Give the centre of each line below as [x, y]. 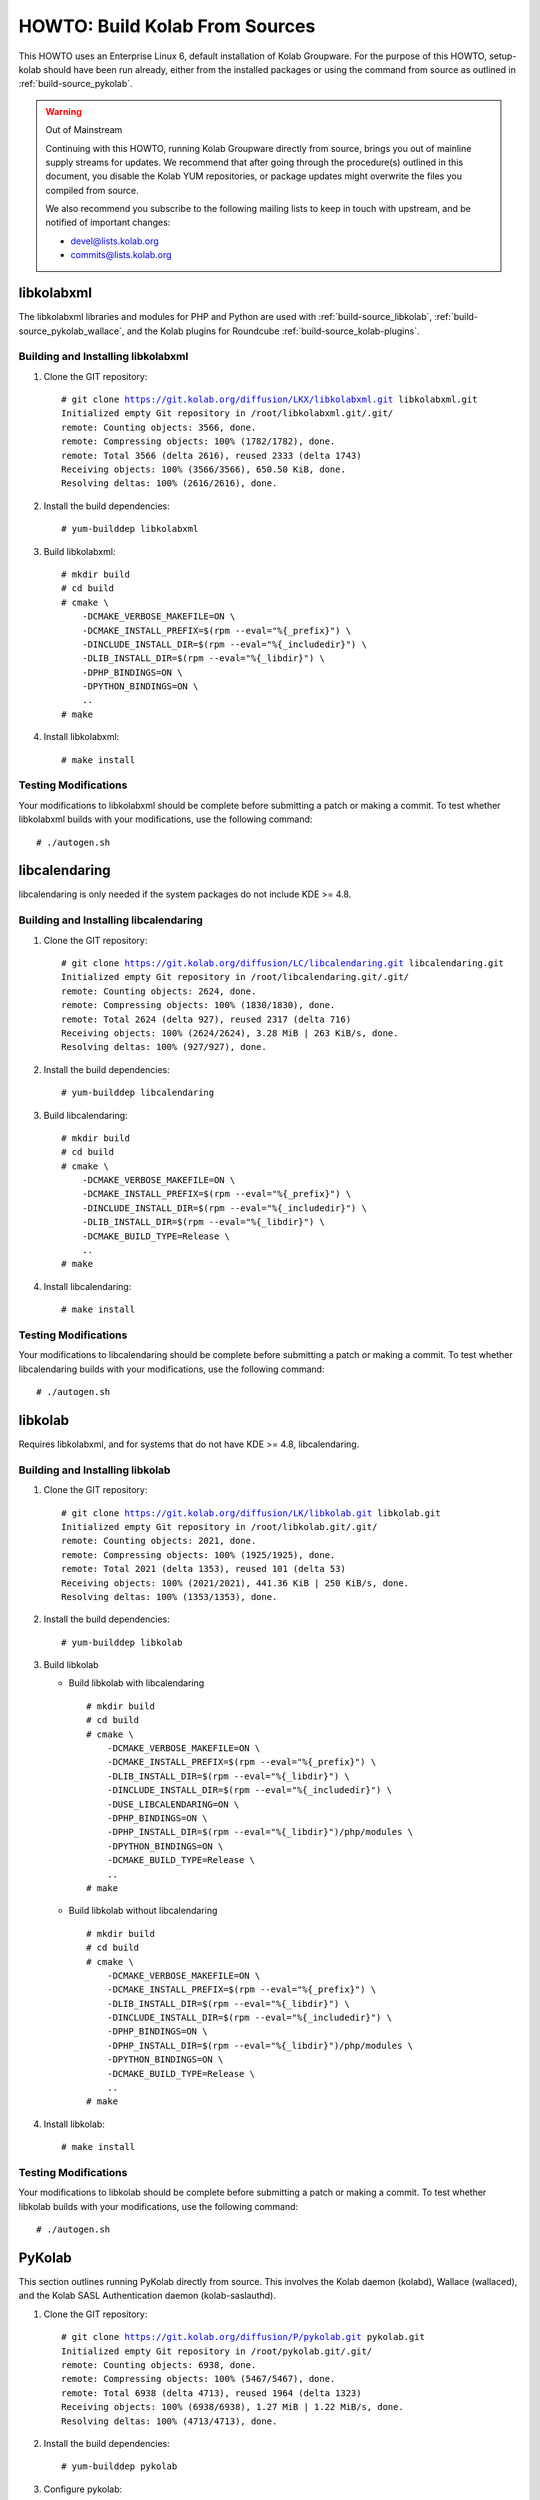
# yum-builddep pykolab [119, 2466]
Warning [63, 111]
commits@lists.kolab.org [121, 255]
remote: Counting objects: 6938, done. [159, 2364]
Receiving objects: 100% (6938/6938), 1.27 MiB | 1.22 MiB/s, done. [232, 2407]
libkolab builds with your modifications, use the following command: [158, 2206]
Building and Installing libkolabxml [103, 357]
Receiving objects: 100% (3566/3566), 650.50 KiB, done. [204, 469]
